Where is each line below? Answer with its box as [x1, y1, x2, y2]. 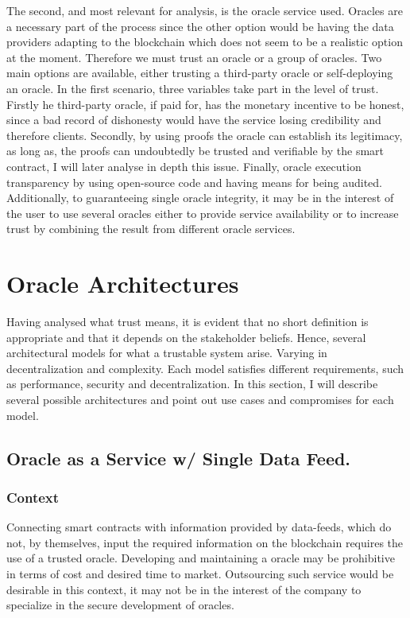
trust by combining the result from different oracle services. [6, 220, 296, 237]
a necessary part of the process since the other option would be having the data [6, 17, 394, 34]
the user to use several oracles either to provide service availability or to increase [6, 204, 399, 221]
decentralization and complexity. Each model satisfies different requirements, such [6, 360, 404, 376]
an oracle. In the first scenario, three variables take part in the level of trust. [6, 80, 379, 96]
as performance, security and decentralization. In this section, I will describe [6, 375, 378, 392]
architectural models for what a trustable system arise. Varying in [6, 344, 327, 361]
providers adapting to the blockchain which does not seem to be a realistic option [6, 33, 403, 50]
